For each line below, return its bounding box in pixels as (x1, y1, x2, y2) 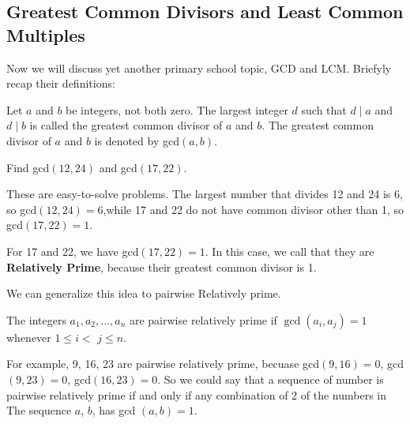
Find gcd (6, 159, 50, 175)
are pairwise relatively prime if (129, 311, 277, 328)
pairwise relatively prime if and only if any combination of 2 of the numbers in (6, 386, 387, 403)
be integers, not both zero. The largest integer (66, 101, 288, 118)
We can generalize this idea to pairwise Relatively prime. (6, 285, 281, 302)
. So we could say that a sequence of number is (157, 370, 384, 387)
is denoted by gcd (94, 132, 179, 148)
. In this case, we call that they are (205, 242, 374, 259)
